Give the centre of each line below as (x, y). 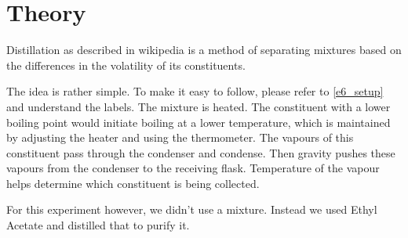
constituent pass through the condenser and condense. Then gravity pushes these (201, 152)
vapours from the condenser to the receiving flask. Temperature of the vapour (193, 168)
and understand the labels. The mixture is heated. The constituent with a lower (199, 106)
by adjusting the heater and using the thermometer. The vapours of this (180, 137)
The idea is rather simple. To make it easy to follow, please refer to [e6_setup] (195, 91)
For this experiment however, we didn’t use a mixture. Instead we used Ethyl (192, 209)
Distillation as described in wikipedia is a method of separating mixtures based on (204, 50)
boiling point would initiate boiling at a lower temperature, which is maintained (199, 122)
